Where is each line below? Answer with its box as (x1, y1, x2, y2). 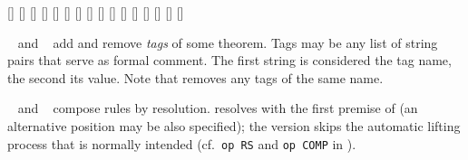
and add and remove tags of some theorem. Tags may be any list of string (17, 33, 438, 52)
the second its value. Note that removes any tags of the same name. (7, 68, 384, 87)
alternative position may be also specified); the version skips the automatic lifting (7, 116, 461, 135)
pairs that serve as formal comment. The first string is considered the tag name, (7, 51, 452, 70)
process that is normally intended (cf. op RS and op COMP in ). (7, 134, 356, 153)
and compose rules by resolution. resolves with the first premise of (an (17, 99, 418, 118)
